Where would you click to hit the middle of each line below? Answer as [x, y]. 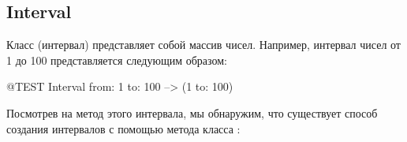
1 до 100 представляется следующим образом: [117, 60]
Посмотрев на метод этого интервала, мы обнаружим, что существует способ [192, 112]
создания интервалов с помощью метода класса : [123, 128]
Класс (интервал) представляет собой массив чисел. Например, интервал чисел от [203, 45]
